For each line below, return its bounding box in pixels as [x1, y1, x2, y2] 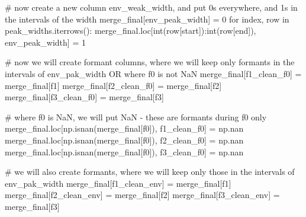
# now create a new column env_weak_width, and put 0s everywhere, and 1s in [5, 1, 298, 13]
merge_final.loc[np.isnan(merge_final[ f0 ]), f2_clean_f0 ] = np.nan [5, 133, 244, 146]
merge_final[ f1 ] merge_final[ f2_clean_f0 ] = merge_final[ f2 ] [5, 79, 222, 91]
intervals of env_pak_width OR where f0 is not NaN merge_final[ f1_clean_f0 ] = [5, 67, 302, 79]
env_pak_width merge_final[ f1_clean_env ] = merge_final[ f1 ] [5, 177, 231, 189]
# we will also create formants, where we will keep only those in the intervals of [5, 165, 295, 178]
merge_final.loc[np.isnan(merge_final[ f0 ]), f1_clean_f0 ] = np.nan [5, 122, 244, 135]
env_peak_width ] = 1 [5, 36, 86, 48]
